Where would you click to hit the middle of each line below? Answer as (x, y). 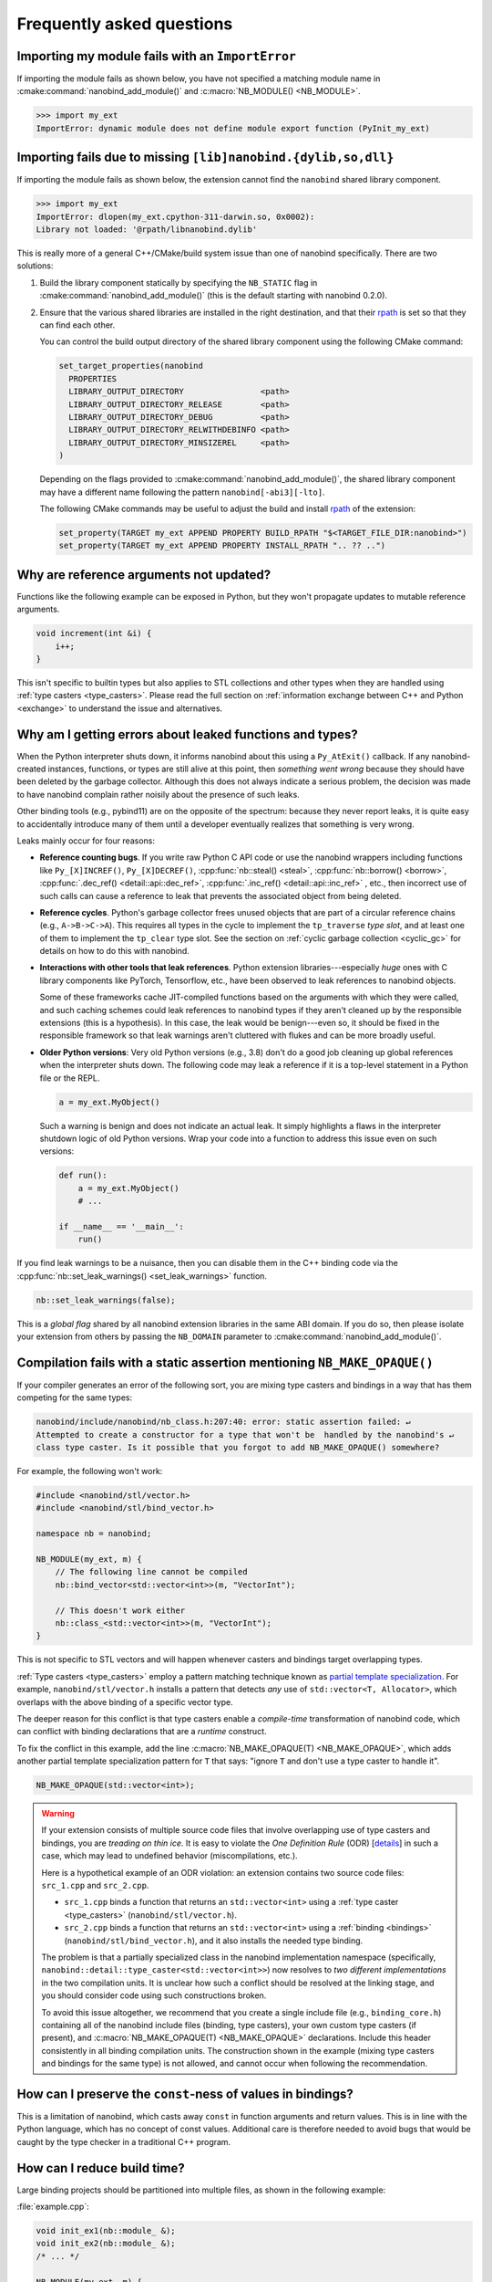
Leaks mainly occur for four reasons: (86, 841)
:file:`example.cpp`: (53, 2207)
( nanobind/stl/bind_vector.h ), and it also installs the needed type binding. (214, 1941)
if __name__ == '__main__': (121, 1226)
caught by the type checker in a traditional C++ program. (124, 2141)
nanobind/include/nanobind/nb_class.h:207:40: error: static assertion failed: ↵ (224, 1422)
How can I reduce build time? (101, 2168)
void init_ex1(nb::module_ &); (106, 2231)
